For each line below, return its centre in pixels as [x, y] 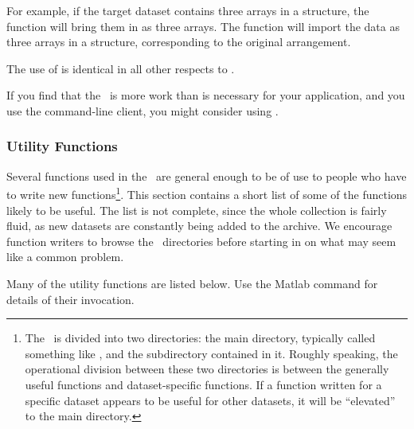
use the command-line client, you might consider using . [143, 110]
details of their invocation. [70, 299]
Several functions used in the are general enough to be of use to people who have [207, 175]
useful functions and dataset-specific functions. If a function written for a [203, 384]
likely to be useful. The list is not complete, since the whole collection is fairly [197, 210]
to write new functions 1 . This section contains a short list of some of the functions [207, 193]
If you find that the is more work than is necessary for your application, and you [206, 95]
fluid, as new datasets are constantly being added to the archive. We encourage [199, 226]
